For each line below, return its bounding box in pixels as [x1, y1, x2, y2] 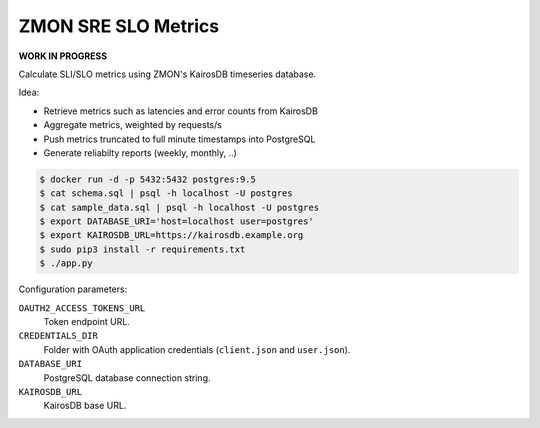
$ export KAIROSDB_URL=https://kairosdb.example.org [39, 230, 304, 241]
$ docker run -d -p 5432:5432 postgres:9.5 [39, 173, 257, 185]
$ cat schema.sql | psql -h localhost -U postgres [39, 188, 294, 199]
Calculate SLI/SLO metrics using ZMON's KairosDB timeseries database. [18, 68, 317, 80]
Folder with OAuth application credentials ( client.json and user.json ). [43, 343, 351, 355]
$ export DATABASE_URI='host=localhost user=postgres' [39, 216, 314, 227]
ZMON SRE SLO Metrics [18, 15, 220, 37]
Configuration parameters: [18, 283, 128, 295]
